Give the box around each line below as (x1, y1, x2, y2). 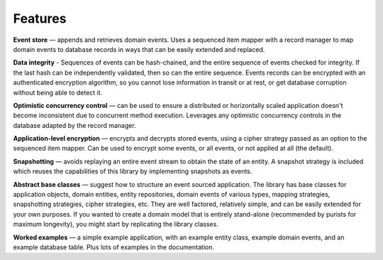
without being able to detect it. (13, 88, 103, 97)
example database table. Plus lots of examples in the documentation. (13, 242, 215, 251)
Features (13, 11, 67, 26)
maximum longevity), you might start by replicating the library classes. (13, 220, 219, 229)
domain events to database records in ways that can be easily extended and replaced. (13, 45, 265, 53)
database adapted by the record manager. (13, 121, 136, 129)
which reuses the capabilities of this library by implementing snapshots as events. (13, 167, 252, 175)
